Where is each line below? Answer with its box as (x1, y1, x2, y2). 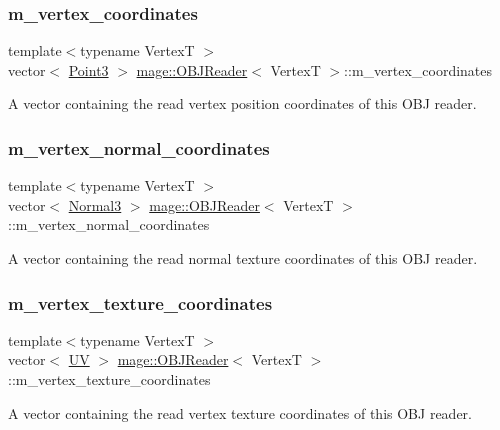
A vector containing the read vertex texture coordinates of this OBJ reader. (8, 402, 472, 423)
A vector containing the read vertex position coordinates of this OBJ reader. (8, 93, 477, 114)
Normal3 (68, 194, 122, 215)
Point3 (68, 59, 109, 80)
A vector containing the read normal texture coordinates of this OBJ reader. (8, 248, 478, 268)
